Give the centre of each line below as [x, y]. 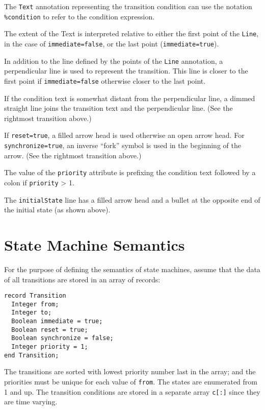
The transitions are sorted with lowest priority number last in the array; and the [130, 371]
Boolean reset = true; [50, 330]
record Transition [35, 296]
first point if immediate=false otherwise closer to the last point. [105, 80]
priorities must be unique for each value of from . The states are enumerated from [131, 381]
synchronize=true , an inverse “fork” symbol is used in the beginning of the [123, 145]
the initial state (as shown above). [57, 210]
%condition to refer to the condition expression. [79, 16]
